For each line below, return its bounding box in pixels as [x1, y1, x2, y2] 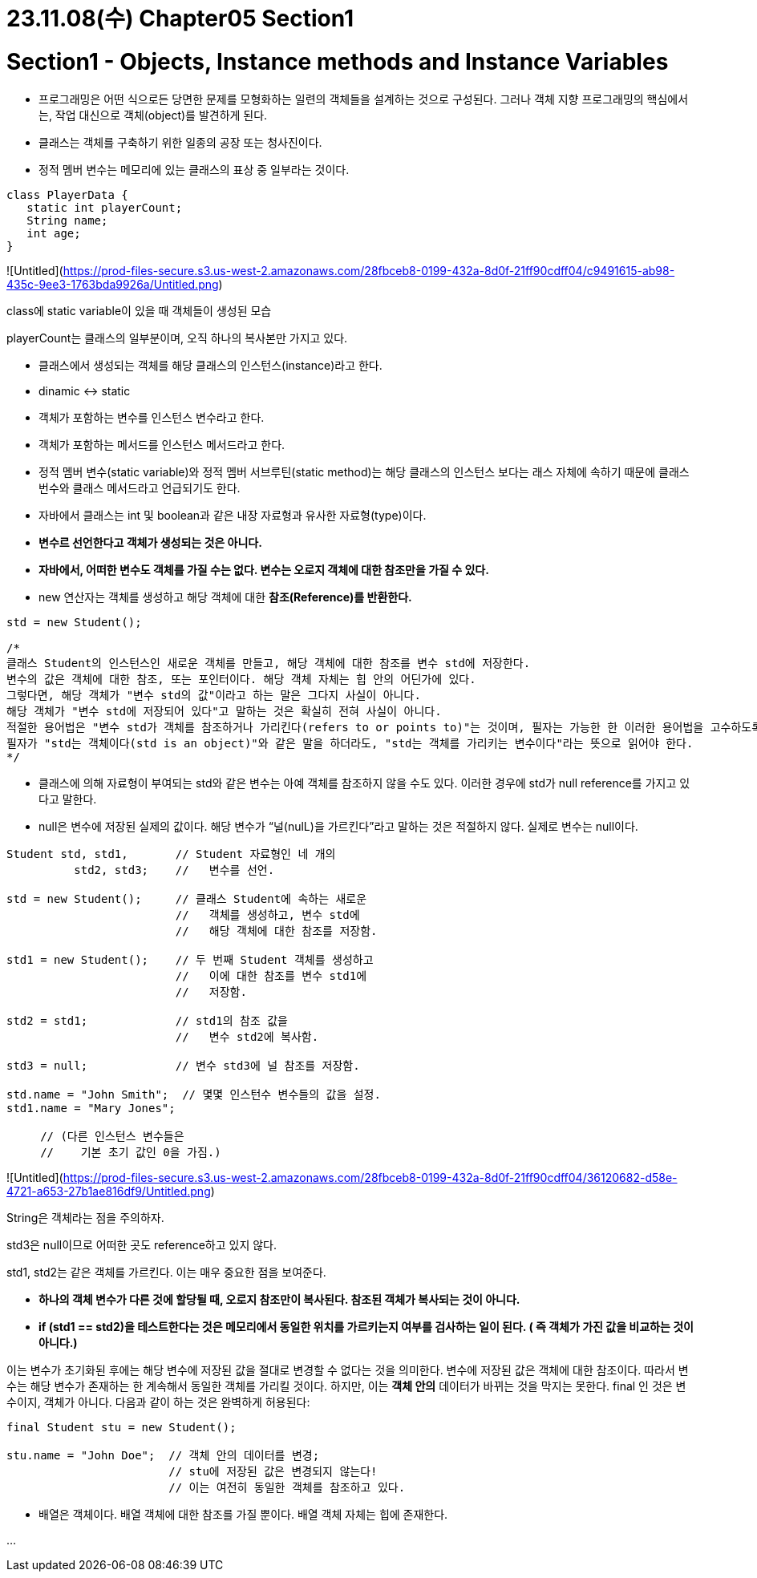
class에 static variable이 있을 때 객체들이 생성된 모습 [6, 303, 272, 318]
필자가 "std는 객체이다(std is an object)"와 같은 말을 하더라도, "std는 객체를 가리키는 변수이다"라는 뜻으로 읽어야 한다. [6, 736, 694, 750]
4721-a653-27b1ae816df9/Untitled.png [6, 1183, 211, 1198]
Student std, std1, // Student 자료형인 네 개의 [6, 847, 336, 860]
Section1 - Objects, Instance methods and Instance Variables [6, 47, 669, 75]
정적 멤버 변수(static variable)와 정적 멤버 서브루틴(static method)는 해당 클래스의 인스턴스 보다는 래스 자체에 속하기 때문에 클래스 [38, 464, 690, 479]
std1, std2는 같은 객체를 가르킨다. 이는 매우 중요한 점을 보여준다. [6, 1264, 326, 1279]
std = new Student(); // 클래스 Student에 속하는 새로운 [6, 892, 367, 905]
